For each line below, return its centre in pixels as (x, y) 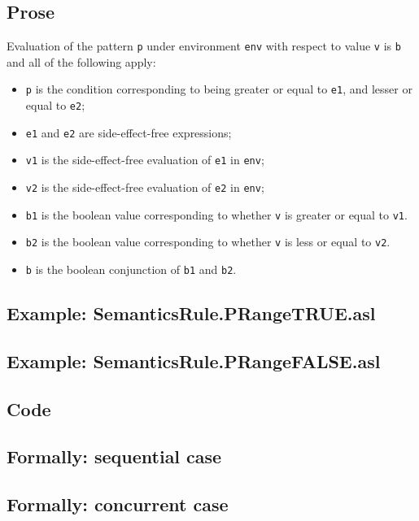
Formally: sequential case (114, 456)
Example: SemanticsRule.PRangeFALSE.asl (194, 360)
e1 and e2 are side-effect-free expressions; (129, 132)
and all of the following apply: (81, 61)
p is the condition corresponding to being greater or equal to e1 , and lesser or (219, 89)
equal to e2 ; (55, 105)
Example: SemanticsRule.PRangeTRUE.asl (191, 313)
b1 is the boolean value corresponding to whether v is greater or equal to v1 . (216, 214)
